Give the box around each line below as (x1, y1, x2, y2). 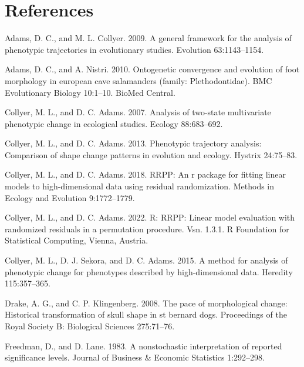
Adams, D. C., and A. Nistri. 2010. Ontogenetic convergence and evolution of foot (5, 63, 300, 75)
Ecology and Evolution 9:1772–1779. (5, 191, 135, 203)
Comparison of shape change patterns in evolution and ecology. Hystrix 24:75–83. (5, 148, 298, 161)
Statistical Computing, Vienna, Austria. (5, 234, 148, 246)
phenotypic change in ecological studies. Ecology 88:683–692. (5, 117, 223, 129)
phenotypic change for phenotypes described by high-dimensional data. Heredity (5, 265, 293, 278)
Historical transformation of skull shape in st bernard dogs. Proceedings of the (5, 308, 287, 321)
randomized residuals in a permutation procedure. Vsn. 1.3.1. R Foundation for (5, 222, 289, 235)
